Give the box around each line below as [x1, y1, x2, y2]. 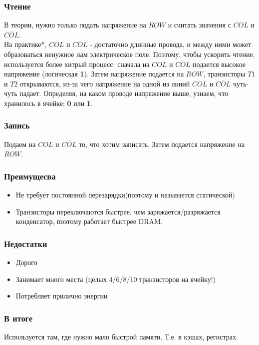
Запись [4, 119, 30, 131]
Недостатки [4, 237, 47, 249]
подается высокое [193, 58, 246, 69]
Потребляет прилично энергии [15, 290, 108, 301]
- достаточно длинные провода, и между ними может [90, 39, 252, 49]
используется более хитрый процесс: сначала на [4, 58, 150, 69]
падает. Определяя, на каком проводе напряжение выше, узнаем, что [19, 88, 229, 98]
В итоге [4, 311, 33, 324]
